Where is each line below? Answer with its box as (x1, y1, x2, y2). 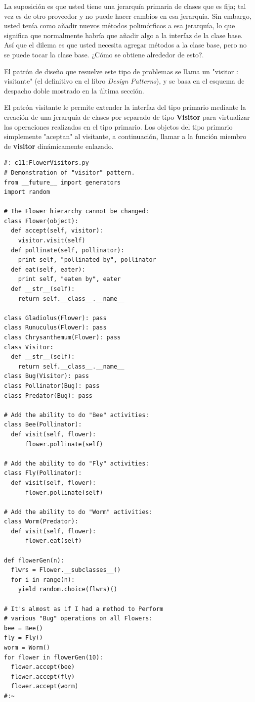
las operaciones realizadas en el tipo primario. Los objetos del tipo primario (4, 121, 233, 132)
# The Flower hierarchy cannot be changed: (4, 208, 149, 215)
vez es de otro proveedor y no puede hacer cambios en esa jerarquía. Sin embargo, (4, 10, 252, 21)
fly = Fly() (4, 634, 43, 642)
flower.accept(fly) (11, 673, 75, 680)
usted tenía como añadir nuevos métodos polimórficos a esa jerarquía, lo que (4, 20, 235, 31)
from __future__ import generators (4, 179, 121, 186)
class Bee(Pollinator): (4, 421, 82, 428)
